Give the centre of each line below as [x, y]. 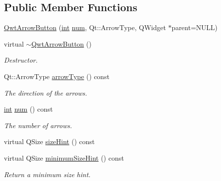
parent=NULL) [194, 27]
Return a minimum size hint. [47, 174]
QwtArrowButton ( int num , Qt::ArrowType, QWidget [85, 27]
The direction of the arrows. [46, 92]
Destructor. [21, 60]
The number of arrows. [38, 125]
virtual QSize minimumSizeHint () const [64, 157]
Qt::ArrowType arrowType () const [57, 76]
